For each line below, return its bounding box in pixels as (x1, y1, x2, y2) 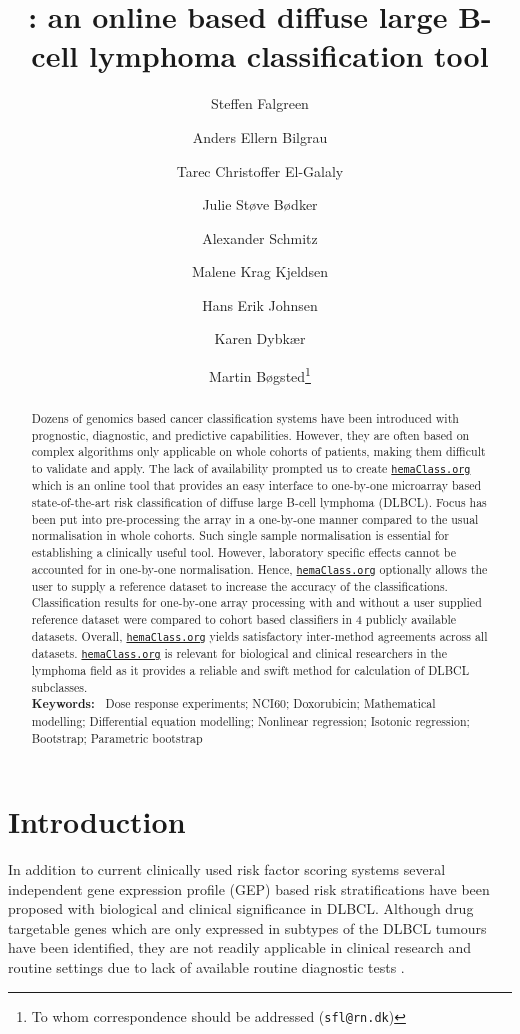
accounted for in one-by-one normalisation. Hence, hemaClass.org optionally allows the (31, 560, 488, 577)
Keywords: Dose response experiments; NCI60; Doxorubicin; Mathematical (31, 695, 436, 713)
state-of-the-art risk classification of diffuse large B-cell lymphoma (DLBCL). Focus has (31, 493, 487, 510)
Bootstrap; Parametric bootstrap (31, 729, 203, 746)
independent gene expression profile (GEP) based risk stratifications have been (8, 878, 490, 899)
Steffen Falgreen (211, 93, 309, 114)
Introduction (8, 801, 186, 842)
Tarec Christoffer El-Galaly (176, 160, 344, 181)
